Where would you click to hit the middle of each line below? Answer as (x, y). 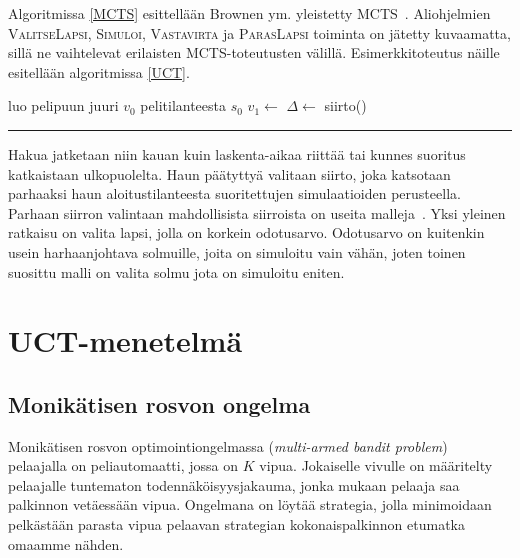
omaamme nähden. (66, 543)
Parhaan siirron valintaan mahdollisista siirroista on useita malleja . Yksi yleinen (257, 212)
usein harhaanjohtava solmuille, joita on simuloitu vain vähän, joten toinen (237, 251)
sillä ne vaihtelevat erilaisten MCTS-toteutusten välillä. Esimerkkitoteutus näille (254, 52)
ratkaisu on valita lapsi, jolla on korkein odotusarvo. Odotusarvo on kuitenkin (246, 232)
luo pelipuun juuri (63, 105)
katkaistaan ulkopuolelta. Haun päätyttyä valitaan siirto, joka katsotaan (229, 173)
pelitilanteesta (183, 105)
